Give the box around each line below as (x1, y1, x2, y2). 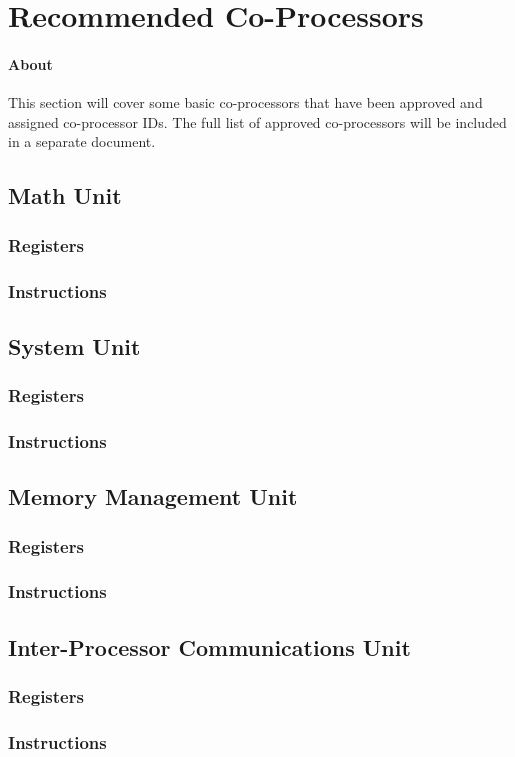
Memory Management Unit (8, 481, 298, 512)
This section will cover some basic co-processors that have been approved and (8, 92, 483, 113)
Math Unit (8, 180, 122, 211)
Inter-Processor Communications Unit (8, 631, 411, 662)
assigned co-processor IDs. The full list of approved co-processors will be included (8, 111, 507, 132)
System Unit (8, 330, 141, 361)
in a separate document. (8, 131, 156, 152)
